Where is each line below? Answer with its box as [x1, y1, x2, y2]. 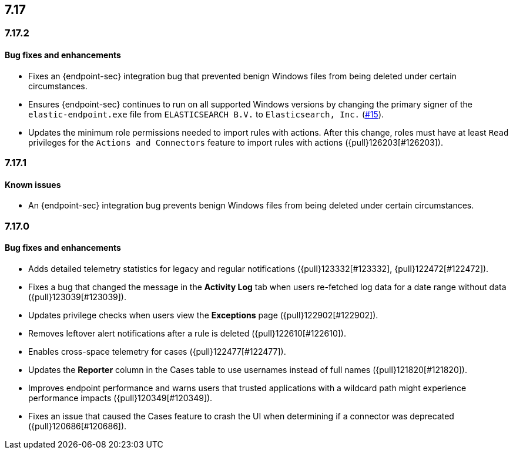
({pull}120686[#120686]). [28, 421, 127, 431]
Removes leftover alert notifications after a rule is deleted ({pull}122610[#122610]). [28, 328, 346, 338]
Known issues [5, 179, 61, 190]
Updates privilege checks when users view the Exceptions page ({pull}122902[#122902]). [28, 310, 378, 320]
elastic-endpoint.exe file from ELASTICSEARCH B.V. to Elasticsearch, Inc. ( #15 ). [28, 109, 384, 119]
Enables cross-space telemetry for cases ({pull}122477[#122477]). [28, 346, 286, 357]
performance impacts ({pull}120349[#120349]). [28, 392, 213, 403]
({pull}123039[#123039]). [28, 291, 126, 302]
